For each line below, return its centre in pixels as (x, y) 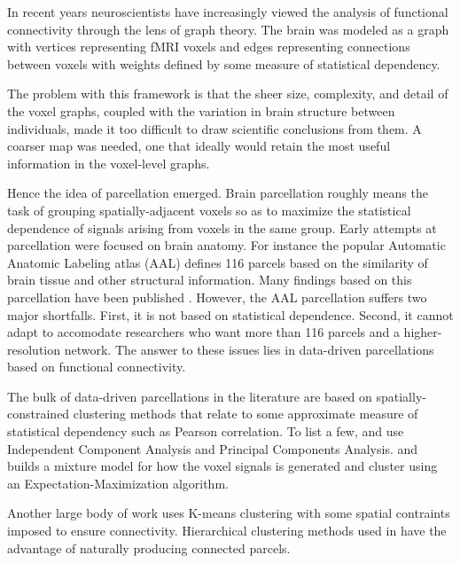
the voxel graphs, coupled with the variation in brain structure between (201, 110)
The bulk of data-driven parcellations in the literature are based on (190, 396)
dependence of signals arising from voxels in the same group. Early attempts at (222, 227)
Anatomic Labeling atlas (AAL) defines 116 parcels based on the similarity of (218, 262)
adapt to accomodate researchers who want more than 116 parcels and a (203, 332)
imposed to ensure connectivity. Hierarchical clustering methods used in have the (227, 531)
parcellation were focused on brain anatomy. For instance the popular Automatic (226, 245)
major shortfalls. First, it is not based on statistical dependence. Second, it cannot (230, 314)
